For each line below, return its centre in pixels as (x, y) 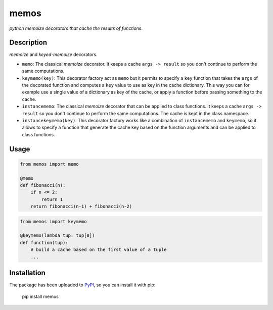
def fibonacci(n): (43, 185)
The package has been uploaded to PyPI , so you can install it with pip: (82, 285)
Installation (27, 273)
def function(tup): (44, 243)
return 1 (52, 199)
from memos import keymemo (53, 221)
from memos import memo (50, 164)
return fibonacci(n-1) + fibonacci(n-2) (81, 206)
